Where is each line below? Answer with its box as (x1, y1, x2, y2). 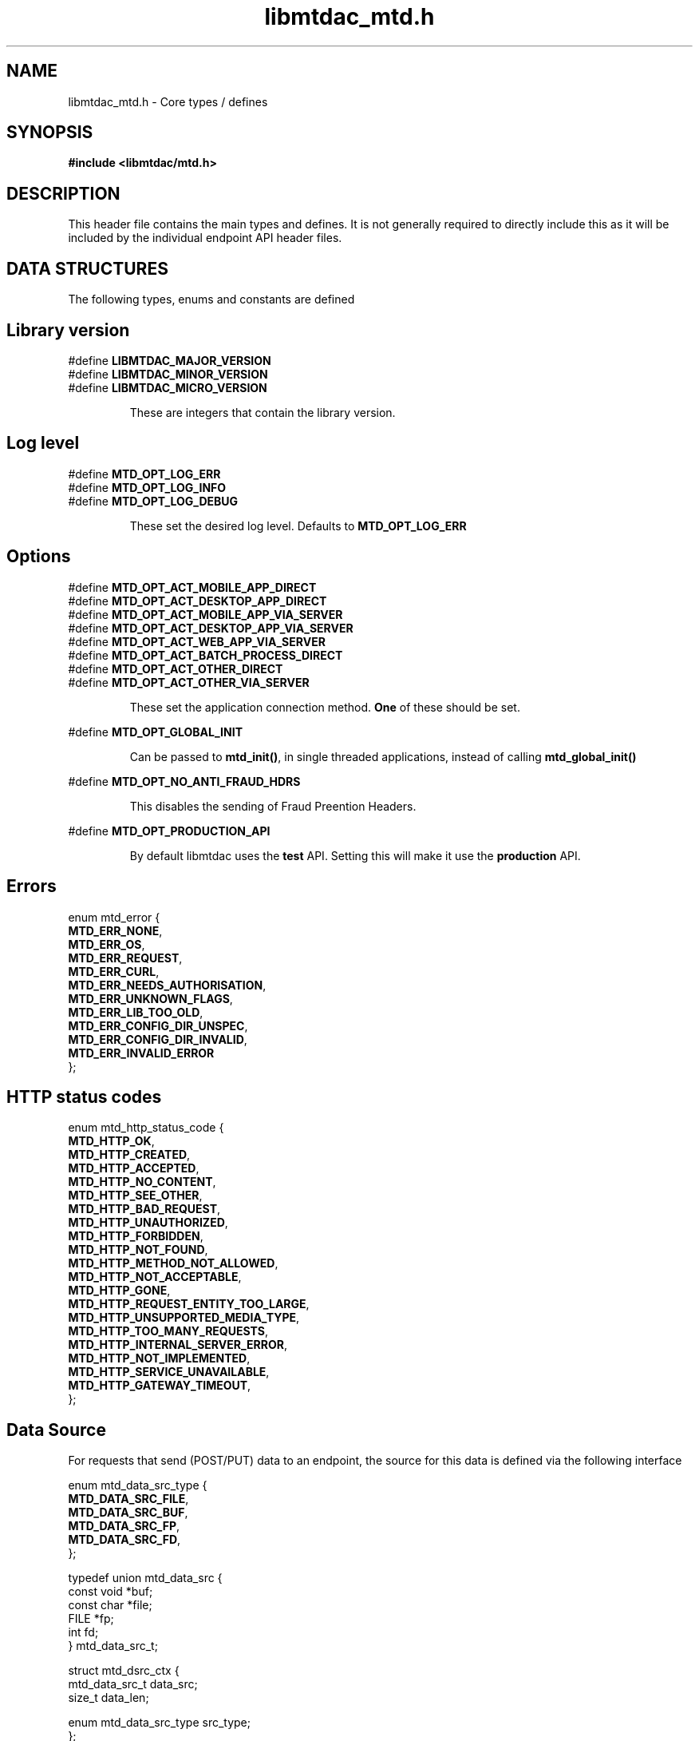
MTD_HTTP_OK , (68, 1134, 155, 1148)
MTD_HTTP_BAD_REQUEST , (68, 1202, 221, 1216)
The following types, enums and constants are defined (68, 292, 355, 307)
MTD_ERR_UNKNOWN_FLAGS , (68, 991, 233, 1005)
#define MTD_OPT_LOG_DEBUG (68, 494, 239, 508)
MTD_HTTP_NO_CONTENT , (68, 1175, 216, 1189)
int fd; (68, 1625, 99, 1640)
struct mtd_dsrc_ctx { (68, 1664, 180, 1678)
